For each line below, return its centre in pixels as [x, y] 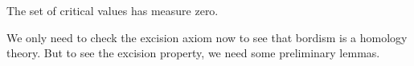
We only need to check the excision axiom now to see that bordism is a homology [207, 37]
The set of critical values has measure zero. [113, 10]
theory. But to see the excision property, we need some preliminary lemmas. [193, 53]
